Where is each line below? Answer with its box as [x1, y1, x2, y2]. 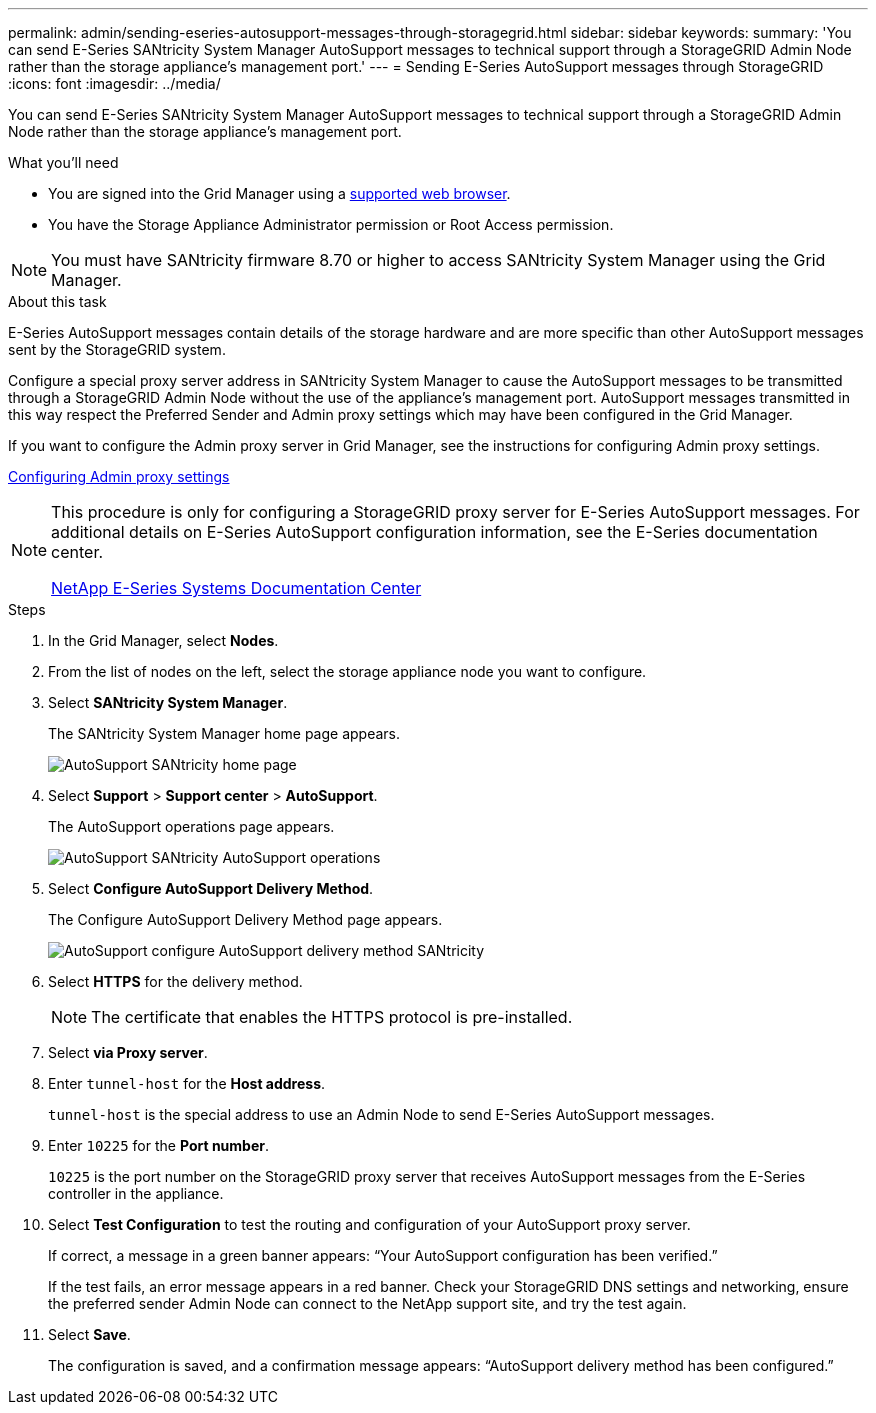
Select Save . [48, 1326, 131, 1343]
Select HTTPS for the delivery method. [48, 973, 303, 990]
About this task [8, 293, 107, 310]
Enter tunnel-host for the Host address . [48, 1075, 326, 1092]
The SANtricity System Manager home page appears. [48, 725, 401, 742]
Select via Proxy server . [48, 1044, 208, 1061]
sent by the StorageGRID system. [8, 341, 226, 358]
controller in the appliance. [48, 1185, 224, 1202]
